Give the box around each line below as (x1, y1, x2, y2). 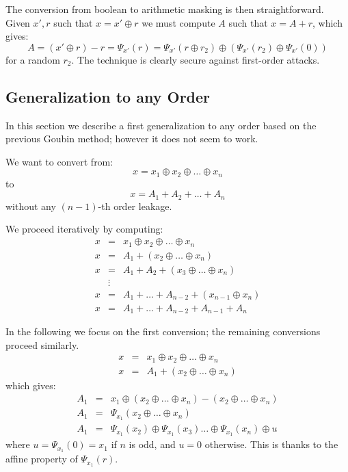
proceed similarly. (5, 337, 79, 352)
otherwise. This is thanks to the (204, 437, 338, 451)
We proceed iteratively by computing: (5, 222, 163, 236)
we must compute (142, 15, 215, 29)
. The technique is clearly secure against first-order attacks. (71, 52, 320, 66)
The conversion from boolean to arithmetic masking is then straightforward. (5, 2, 324, 16)
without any (5, 198, 56, 213)
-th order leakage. (98, 198, 172, 213)
